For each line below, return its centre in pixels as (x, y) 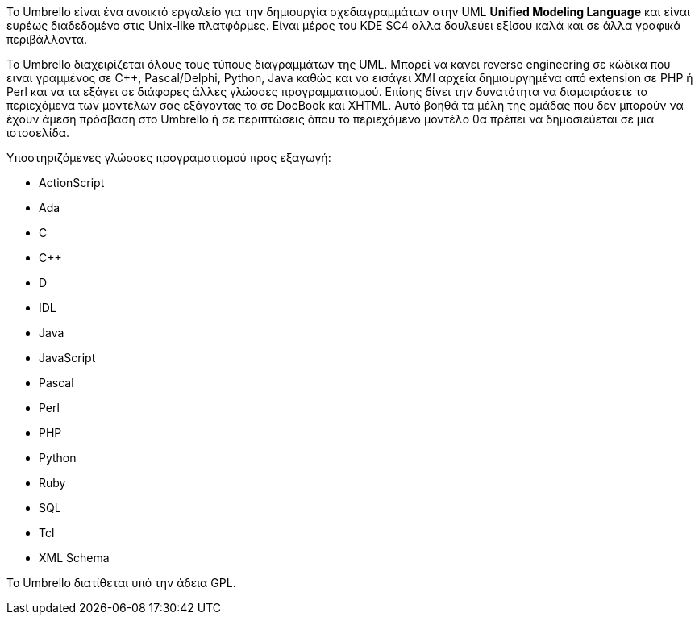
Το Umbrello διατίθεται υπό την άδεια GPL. (121, 583)
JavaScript (67, 358)
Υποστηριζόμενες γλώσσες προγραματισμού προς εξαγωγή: (169, 158)
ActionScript (72, 183)
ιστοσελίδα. (38, 133)
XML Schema (74, 558)
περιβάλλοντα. (47, 39)
